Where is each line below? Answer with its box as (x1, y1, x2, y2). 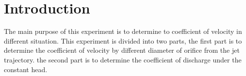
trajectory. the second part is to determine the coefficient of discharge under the (4, 54, 242, 64)
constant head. (4, 64, 48, 74)
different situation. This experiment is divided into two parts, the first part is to (4, 35, 242, 46)
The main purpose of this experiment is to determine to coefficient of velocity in (4, 26, 242, 36)
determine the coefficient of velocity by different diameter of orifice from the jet (4, 45, 240, 55)
